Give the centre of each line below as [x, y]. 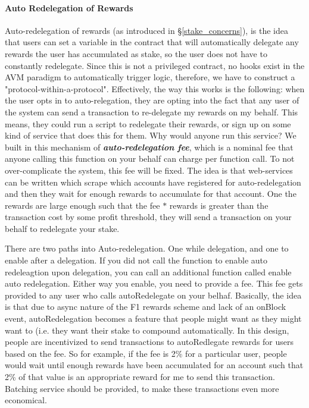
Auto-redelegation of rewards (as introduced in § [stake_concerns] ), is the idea [146, 30]
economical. [26, 400]
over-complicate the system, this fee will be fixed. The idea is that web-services [149, 170]
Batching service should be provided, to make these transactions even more [142, 388]
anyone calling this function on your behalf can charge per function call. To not [150, 159]
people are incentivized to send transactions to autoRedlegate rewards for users [149, 342]
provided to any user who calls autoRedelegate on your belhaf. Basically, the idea [153, 295]
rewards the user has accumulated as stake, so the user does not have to [136, 53]
